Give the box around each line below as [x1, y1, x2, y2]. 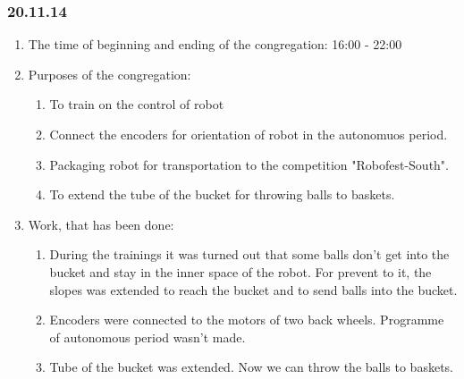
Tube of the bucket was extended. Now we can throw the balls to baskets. [49, 358, 453, 376]
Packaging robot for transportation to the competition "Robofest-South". [49, 155, 449, 173]
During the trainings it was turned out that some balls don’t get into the [49, 245, 450, 264]
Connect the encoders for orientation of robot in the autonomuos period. [49, 125, 448, 143]
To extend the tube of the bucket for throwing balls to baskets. [49, 185, 395, 204]
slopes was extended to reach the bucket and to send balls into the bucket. [49, 280, 458, 299]
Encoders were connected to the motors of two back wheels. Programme [49, 310, 444, 329]
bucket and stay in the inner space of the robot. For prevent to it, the [49, 262, 432, 281]
